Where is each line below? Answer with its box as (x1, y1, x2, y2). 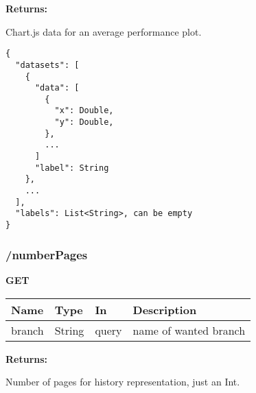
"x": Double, (54, 106, 114, 116)
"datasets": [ (15, 60, 80, 70)
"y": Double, (54, 117, 114, 128)
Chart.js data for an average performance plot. (5, 24, 202, 38)
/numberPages (5, 246, 88, 263)
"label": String (34, 163, 109, 173)
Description (132, 301, 197, 318)
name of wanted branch (132, 322, 246, 338)
